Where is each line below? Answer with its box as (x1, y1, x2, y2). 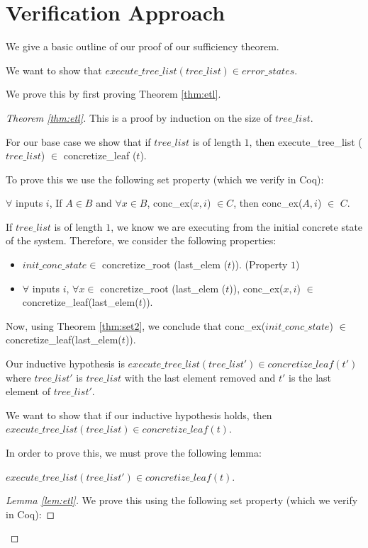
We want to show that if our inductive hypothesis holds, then (6, 407, 272, 422)
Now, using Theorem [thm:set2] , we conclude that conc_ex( (6, 318, 266, 333)
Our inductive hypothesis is (6, 356, 125, 371)
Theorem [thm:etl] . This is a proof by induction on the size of (6, 110, 272, 125)
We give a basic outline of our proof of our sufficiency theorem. (6, 39, 279, 54)
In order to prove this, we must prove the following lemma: (6, 445, 262, 459)
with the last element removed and (124, 370, 276, 384)
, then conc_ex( (233, 195, 303, 210)
